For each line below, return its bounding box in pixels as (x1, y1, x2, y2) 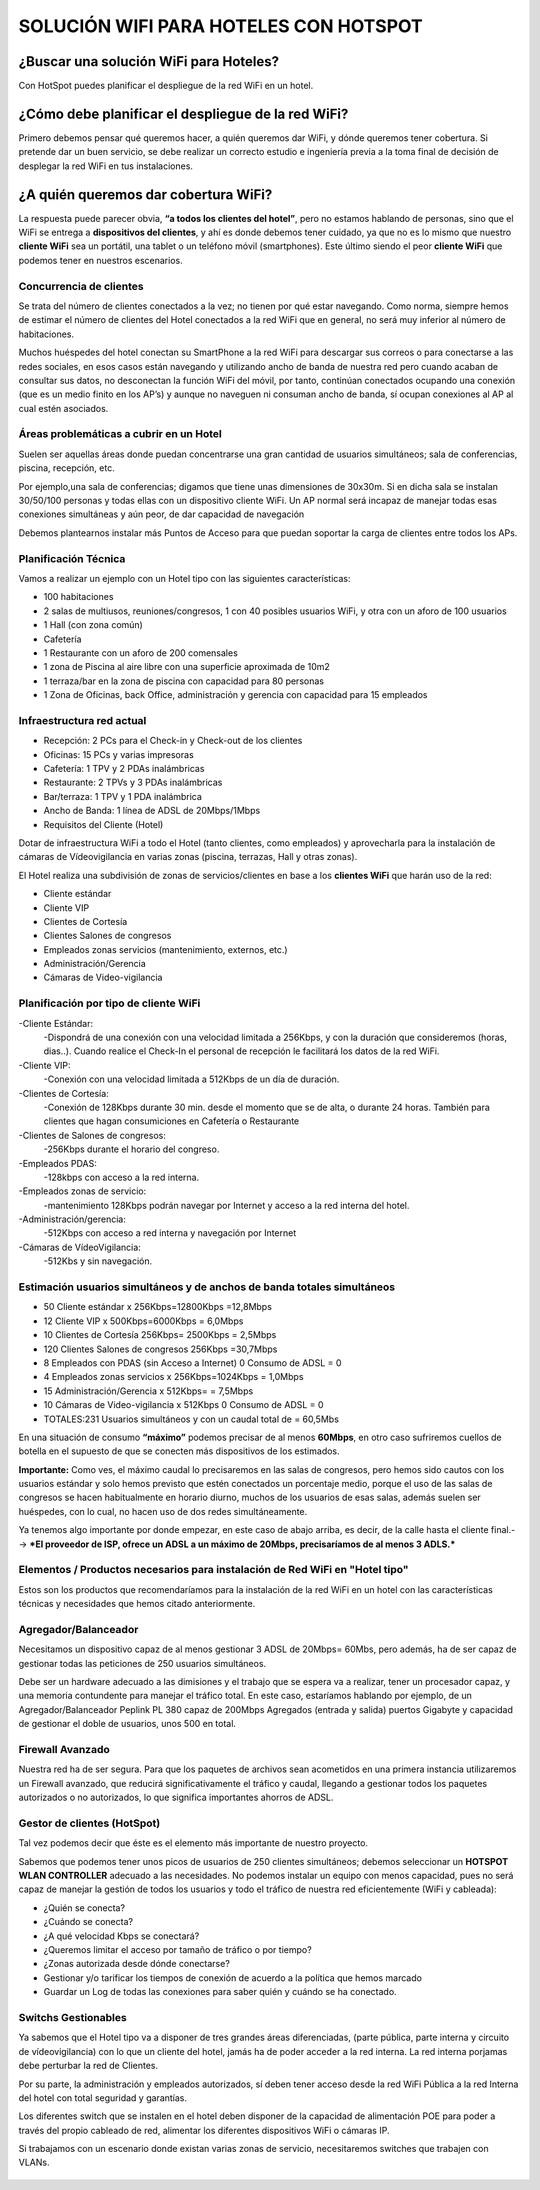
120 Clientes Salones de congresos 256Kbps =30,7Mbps (43, 1343, 278, 1355)
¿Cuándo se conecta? (43, 1916, 134, 1928)
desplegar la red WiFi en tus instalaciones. (18, 160, 194, 172)
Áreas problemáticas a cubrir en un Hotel (18, 427, 222, 441)
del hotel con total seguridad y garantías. (18, 2091, 188, 2104)
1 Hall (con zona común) (43, 619, 144, 631)
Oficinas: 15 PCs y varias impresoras (43, 748, 194, 760)
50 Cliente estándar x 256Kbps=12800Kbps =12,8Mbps (43, 1301, 272, 1313)
